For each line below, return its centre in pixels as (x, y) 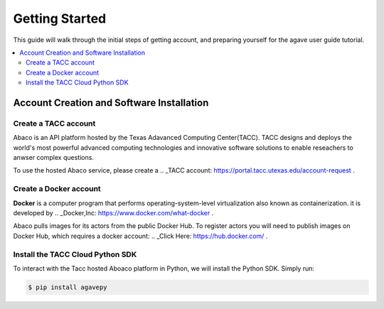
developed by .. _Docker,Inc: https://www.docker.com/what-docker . (113, 212)
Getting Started (60, 18)
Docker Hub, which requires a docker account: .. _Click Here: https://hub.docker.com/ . (140, 236)
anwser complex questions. (53, 158)
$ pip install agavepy (68, 287)
